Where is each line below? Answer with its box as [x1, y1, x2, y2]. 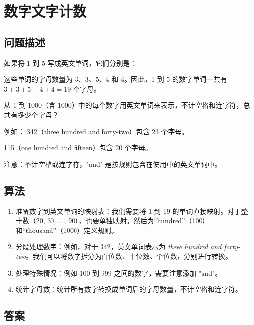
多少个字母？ [17, 109, 59, 119]
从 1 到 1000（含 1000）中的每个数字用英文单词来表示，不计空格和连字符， [4, 100, 243, 110]
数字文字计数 [4, 1, 87, 21]
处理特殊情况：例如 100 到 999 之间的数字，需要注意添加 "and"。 [15, 267, 222, 278]
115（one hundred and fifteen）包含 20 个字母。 [4, 142, 152, 153]
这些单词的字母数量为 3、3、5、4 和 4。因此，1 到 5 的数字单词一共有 [4, 74, 227, 84]
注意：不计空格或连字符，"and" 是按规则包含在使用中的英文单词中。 [4, 159, 222, 169]
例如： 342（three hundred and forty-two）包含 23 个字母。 [4, 126, 189, 136]
